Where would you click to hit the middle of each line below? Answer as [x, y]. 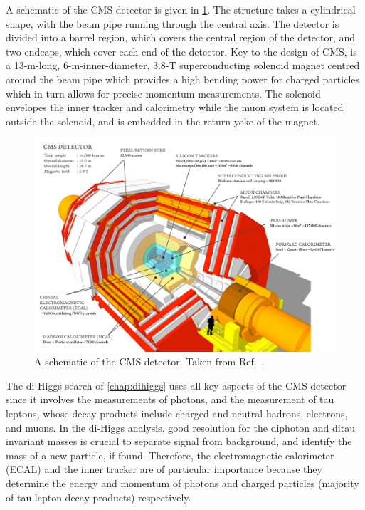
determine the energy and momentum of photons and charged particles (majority [182, 483]
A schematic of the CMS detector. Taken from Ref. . [149, 361]
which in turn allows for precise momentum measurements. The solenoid [163, 93]
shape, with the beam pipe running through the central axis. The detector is [173, 23]
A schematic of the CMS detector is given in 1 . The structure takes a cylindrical [181, 9]
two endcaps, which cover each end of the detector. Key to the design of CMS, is [181, 51]
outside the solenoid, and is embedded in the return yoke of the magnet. [163, 121]
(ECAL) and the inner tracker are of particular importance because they [164, 469]
